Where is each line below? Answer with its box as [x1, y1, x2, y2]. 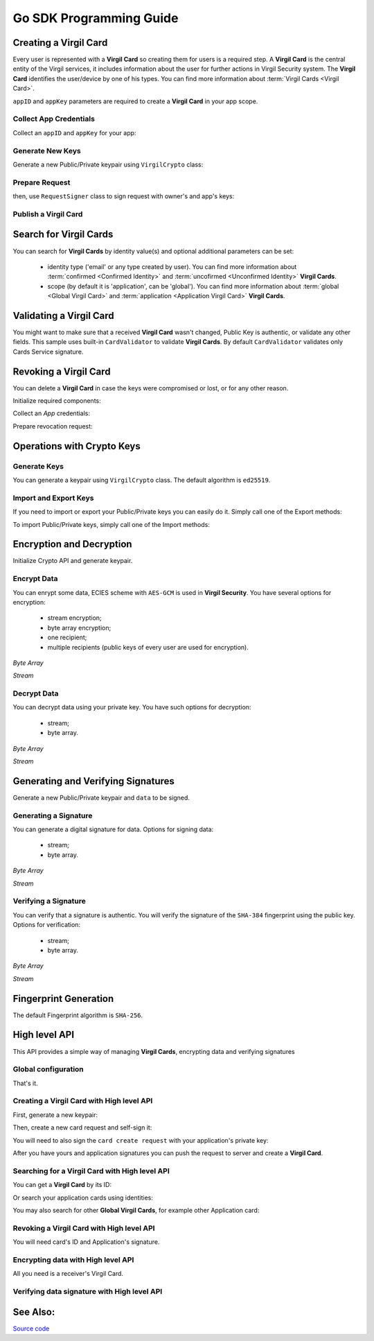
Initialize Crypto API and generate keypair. [12, 557, 133, 565]
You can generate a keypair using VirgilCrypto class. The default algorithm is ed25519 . [12, 476, 271, 484]
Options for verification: [12, 921, 81, 929]
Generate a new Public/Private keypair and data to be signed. [12, 793, 190, 802]
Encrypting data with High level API [12, 1255, 134, 1265]
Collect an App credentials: [12, 409, 90, 417]
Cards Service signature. [12, 347, 84, 356]
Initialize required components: [12, 397, 102, 405]
